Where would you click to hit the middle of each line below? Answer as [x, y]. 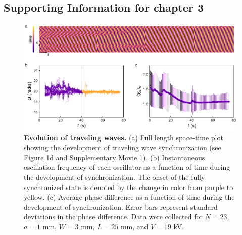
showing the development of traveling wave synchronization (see [123, 147]
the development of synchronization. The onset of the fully [114, 177]
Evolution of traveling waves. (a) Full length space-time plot [124, 137]
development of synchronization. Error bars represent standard [121, 206]
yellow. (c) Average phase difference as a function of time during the [129, 197]
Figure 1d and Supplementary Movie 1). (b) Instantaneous [114, 157]
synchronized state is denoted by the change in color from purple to [129, 187]
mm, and [134, 227]
